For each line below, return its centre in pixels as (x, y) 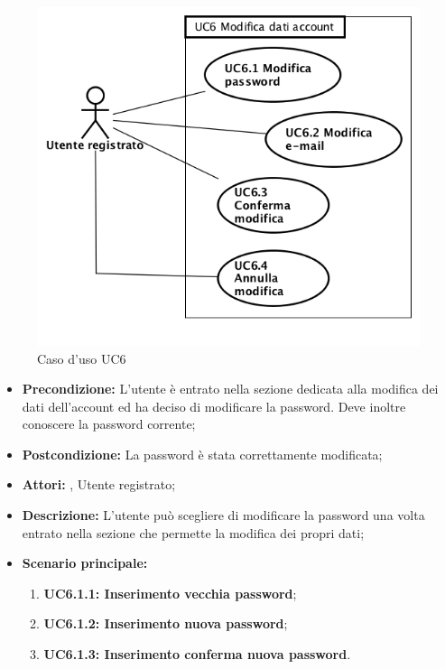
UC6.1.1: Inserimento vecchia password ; (170, 593)
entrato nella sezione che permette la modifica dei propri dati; (193, 532)
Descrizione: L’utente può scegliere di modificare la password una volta (223, 515)
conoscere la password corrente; (109, 424)
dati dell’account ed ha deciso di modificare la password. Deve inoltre (214, 406)
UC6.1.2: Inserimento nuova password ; (166, 623)
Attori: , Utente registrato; (99, 484)
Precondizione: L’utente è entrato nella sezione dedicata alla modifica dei (230, 389)
